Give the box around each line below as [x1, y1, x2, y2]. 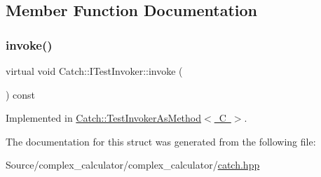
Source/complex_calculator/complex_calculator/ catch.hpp [6, 157, 260, 172]
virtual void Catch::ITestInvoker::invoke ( [6, 64, 183, 78]
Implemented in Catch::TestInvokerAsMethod [6, 111, 202, 125]
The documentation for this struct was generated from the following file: [6, 134, 316, 148]
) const [6, 87, 36, 101]
